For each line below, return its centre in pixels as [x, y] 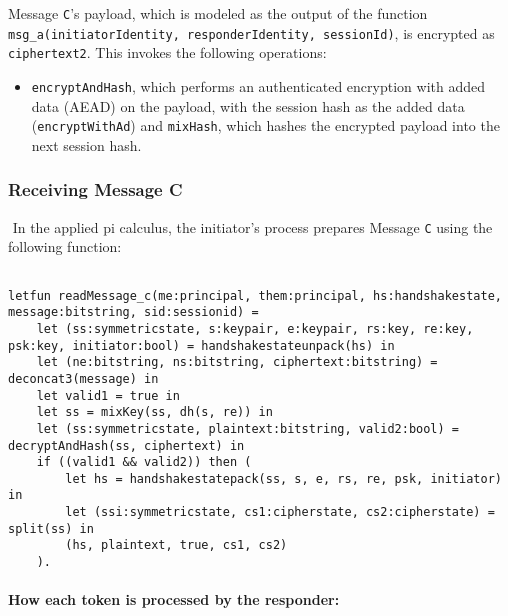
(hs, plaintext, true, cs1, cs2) [176, 545]
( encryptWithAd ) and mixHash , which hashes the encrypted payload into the [265, 125]
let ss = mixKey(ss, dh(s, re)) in [154, 412]
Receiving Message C [95, 189]
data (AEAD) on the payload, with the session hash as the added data [248, 105]
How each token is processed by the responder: [174, 599]
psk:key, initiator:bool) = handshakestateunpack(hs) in [201, 345]
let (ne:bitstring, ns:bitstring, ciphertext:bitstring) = [237, 362]
